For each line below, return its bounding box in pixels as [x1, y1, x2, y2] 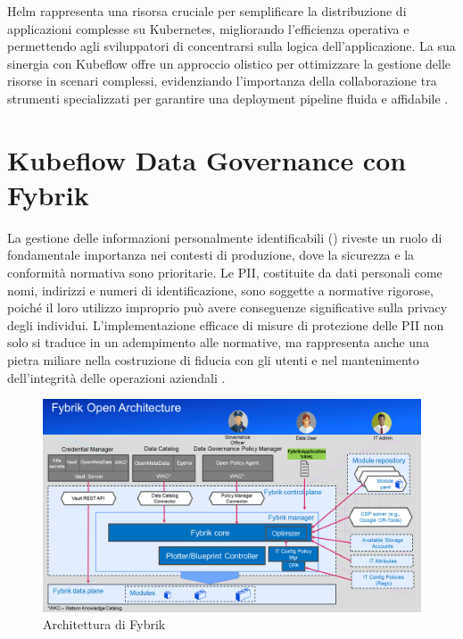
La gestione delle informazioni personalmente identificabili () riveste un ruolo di [7, 228, 442, 246]
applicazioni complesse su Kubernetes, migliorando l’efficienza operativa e [7, 19, 409, 37]
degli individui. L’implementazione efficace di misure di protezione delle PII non [7, 315, 444, 334]
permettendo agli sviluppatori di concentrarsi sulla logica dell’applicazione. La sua [7, 37, 456, 55]
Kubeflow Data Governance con [7, 141, 407, 178]
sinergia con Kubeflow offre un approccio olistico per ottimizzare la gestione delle [7, 54, 451, 72]
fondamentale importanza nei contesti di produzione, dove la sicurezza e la [7, 245, 415, 264]
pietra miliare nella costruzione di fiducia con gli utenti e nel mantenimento [7, 351, 419, 369]
